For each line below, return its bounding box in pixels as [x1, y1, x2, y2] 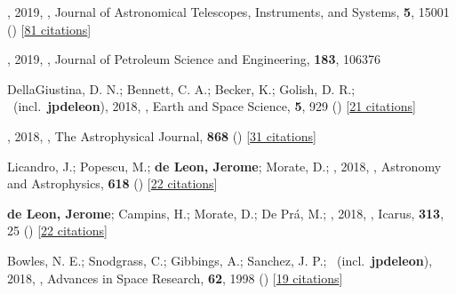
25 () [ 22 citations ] [7, 221, 108, 240]
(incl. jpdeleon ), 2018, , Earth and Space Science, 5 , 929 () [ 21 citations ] [12, 97, 416, 115]
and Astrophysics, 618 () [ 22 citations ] [7, 174, 218, 193]
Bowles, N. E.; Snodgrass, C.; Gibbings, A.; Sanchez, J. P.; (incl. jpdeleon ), [7, 250, 433, 269]
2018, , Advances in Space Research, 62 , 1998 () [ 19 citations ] [7, 268, 343, 287]
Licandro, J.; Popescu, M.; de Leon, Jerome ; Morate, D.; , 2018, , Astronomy [7, 156, 442, 175]
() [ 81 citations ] [7, 20, 92, 38]
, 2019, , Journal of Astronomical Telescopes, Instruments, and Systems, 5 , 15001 [7, 3, 450, 20]
